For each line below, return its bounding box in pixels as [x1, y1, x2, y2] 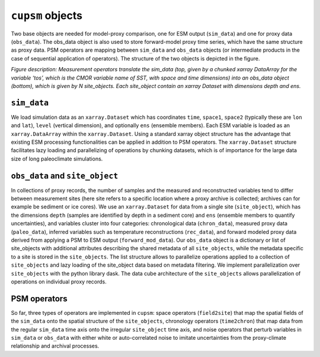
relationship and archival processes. [11, 342, 100, 350]
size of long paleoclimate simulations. [11, 155, 103, 162]
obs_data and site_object [11, 170, 119, 181]
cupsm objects [11, 9, 83, 22]
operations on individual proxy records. [11, 278, 107, 285]
